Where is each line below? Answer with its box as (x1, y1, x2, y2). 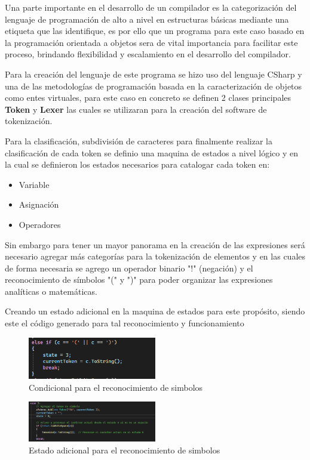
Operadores (19, 218, 61, 230)
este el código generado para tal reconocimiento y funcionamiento (5, 317, 244, 329)
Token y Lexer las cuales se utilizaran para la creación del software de (5, 103, 267, 115)
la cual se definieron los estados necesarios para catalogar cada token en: (5, 158, 270, 171)
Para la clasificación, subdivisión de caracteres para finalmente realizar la (5, 134, 272, 147)
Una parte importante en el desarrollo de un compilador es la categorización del (5, 1, 297, 13)
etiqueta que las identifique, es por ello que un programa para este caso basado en (5, 24, 305, 37)
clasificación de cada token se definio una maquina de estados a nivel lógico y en (5, 146, 299, 159)
